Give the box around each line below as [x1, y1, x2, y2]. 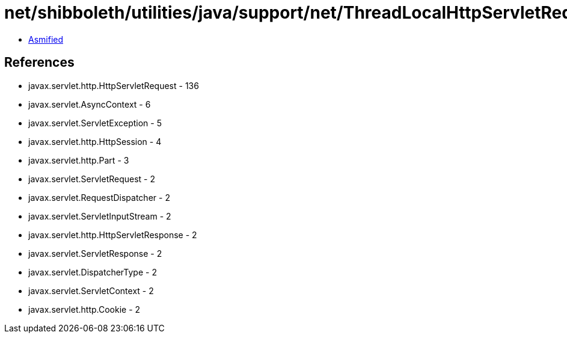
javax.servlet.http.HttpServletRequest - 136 [28, 80, 199, 91]
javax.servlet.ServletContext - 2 [28, 285, 154, 296]
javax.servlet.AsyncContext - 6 [28, 99, 151, 109]
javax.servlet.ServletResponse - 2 [28, 248, 162, 259]
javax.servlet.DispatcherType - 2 [28, 266, 157, 277]
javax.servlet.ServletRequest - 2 [28, 173, 156, 184]
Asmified [28, 34, 64, 45]
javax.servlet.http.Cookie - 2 [28, 304, 141, 315]
